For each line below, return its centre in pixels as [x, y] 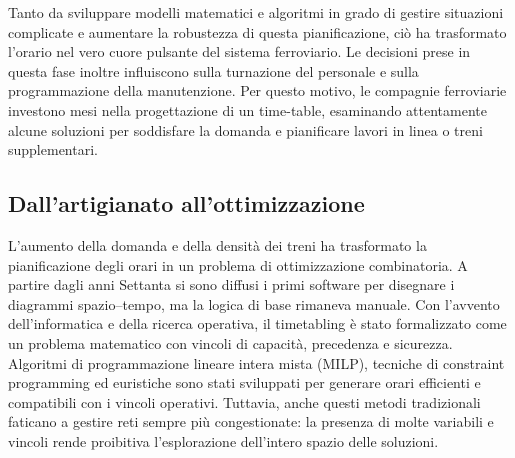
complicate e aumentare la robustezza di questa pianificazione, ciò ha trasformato [257, 31]
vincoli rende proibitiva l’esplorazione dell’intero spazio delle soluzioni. [223, 440]
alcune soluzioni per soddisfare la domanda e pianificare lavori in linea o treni [245, 129]
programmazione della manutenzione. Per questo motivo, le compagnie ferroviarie [257, 90]
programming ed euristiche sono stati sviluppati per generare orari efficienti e [244, 382]
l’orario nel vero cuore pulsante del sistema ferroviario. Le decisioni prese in [239, 51]
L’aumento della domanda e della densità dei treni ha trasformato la [217, 244]
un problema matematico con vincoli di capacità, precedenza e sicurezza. [230, 342]
